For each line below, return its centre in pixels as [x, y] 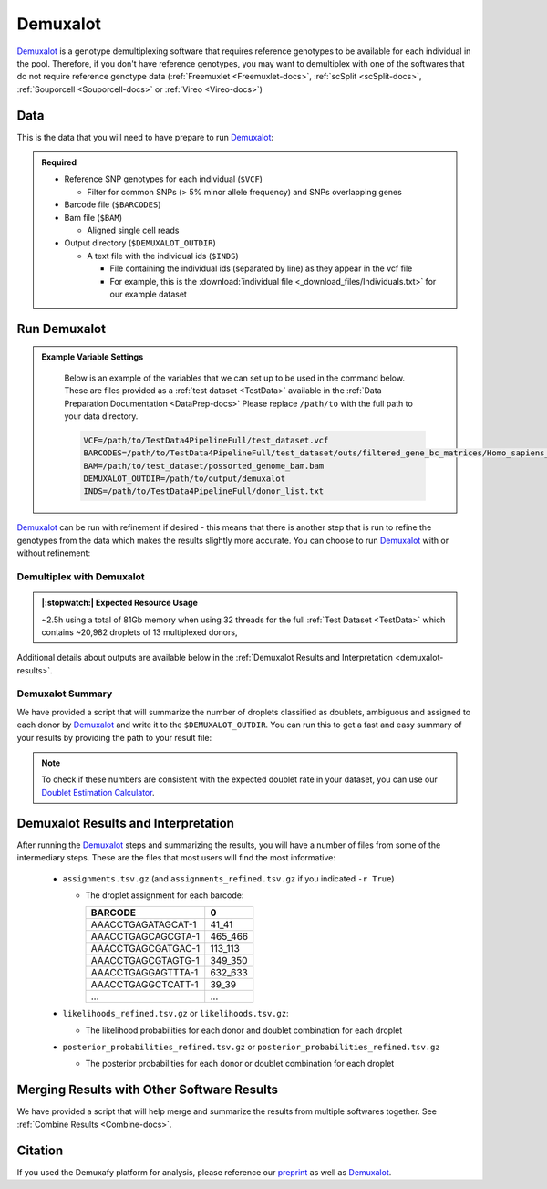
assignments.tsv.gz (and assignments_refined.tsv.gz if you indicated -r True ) [229, 878]
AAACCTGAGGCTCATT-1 [144, 985]
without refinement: [54, 553]
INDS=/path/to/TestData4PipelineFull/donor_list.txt [204, 491]
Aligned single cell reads [133, 230]
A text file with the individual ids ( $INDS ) [163, 256]
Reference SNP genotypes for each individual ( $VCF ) [164, 179]
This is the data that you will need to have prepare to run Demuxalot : [145, 137]
